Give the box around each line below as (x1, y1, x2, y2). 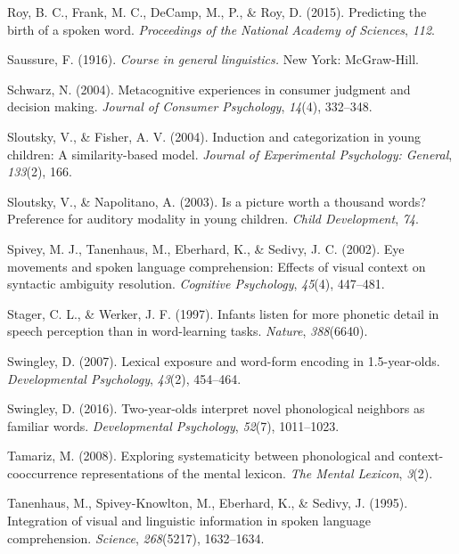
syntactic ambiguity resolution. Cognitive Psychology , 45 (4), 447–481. (7, 274, 385, 293)
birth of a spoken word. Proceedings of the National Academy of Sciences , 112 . (7, 20, 435, 38)
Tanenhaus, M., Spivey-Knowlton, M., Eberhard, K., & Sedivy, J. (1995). (7, 493, 408, 512)
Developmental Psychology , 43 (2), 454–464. (7, 369, 242, 387)
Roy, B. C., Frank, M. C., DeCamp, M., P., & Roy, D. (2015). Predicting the (7, 3, 427, 20)
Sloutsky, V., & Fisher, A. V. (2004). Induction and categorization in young (7, 126, 422, 145)
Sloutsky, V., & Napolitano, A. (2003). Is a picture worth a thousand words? (7, 191, 426, 210)
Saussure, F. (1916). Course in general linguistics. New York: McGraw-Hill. (7, 50, 419, 69)
